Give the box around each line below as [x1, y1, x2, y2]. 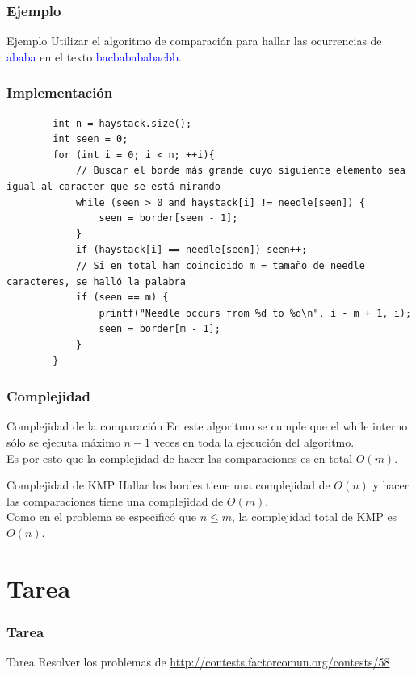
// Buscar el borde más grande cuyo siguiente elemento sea [75, 165, 405, 177]
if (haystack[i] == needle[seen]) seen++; [75, 244, 308, 256]
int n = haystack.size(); [53, 117, 192, 129]
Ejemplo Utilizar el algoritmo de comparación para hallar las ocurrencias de [6, 32, 382, 49]
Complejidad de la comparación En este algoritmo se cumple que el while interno [6, 418, 408, 435]
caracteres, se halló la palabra [6, 275, 186, 288]
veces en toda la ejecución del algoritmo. [153, 433, 355, 450]
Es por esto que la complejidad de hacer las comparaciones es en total [6, 449, 353, 466]
